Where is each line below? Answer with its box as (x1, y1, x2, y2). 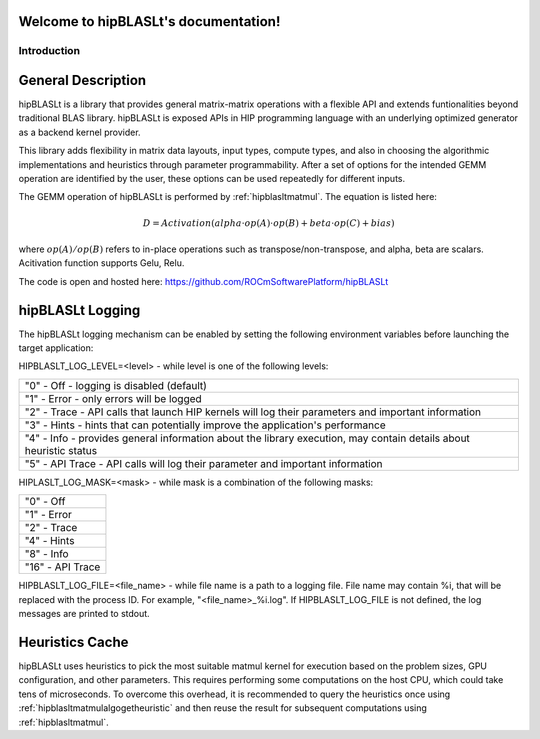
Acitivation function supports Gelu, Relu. (18, 257, 185, 269)
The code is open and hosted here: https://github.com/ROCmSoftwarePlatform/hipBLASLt (18, 275, 389, 287)
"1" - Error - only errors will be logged (24, 391, 202, 405)
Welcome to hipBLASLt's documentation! (18, 13, 281, 30)
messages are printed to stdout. (18, 608, 150, 620)
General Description (18, 72, 147, 89)
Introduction (18, 44, 80, 58)
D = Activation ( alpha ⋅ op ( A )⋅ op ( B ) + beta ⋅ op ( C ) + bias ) (142, 217, 395, 229)
